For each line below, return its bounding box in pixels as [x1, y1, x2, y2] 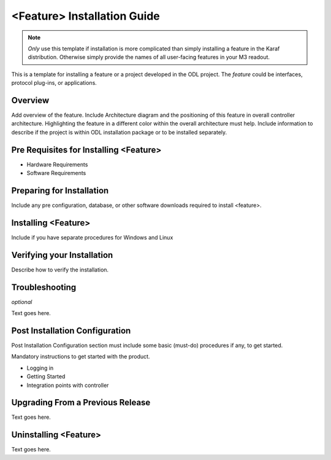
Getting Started [26, 373, 66, 380]
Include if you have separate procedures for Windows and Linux [11, 233, 173, 241]
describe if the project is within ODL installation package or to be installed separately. [11, 128, 227, 136]
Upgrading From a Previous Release [11, 397, 151, 408]
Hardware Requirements [26, 160, 88, 168]
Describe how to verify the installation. [11, 266, 109, 273]
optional [11, 298, 32, 305]
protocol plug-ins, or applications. [11, 79, 97, 87]
